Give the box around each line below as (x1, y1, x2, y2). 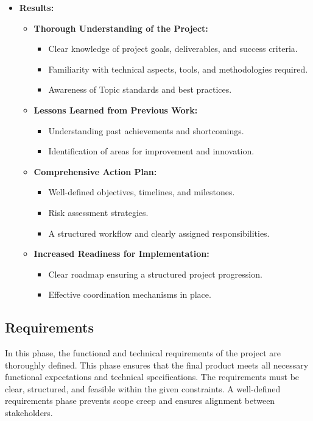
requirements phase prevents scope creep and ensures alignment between (5, 394, 275, 407)
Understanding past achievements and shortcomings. (48, 124, 244, 137)
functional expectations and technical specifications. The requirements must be (5, 370, 300, 383)
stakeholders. (5, 406, 53, 419)
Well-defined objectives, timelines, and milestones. (48, 185, 235, 198)
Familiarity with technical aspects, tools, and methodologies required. (48, 62, 308, 75)
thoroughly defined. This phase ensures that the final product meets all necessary (5, 358, 309, 371)
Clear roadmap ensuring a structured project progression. (48, 267, 262, 280)
